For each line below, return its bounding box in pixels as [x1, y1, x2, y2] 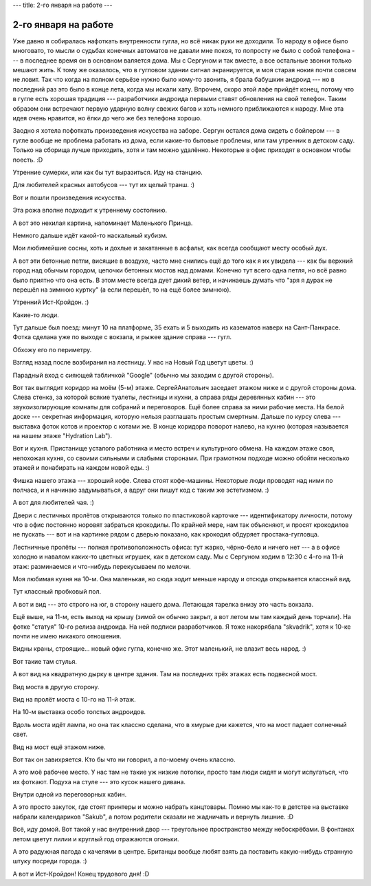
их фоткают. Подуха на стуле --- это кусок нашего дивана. [12, 777, 185, 786]
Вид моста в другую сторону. [12, 682, 100, 691]
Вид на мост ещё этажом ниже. [12, 743, 106, 751]
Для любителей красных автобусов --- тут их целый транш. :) [12, 181, 195, 189]
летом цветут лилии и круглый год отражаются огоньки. [12, 834, 179, 843]
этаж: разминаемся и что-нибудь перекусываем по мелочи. [12, 562, 192, 570]
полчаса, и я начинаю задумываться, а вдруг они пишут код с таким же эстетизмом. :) [12, 486, 269, 494]
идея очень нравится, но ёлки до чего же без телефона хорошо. [12, 114, 202, 122]
